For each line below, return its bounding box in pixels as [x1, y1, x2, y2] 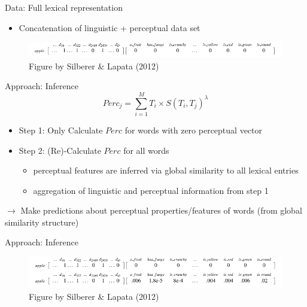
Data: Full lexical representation [5, 1, 123, 13]
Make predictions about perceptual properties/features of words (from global [20, 204, 302, 217]
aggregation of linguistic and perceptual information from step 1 [33, 184, 269, 196]
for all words [123, 144, 169, 156]
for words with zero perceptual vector [124, 123, 262, 136]
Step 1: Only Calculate [19, 123, 103, 136]
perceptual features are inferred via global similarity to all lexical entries [33, 164, 299, 177]
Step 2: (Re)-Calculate [19, 144, 101, 156]
